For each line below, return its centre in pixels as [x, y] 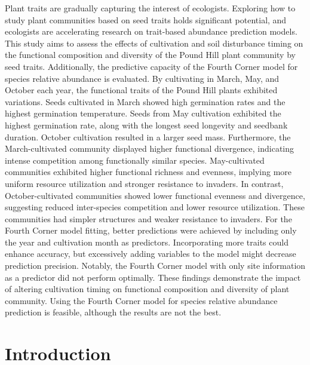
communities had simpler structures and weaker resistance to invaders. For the [148, 218]
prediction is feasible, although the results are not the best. [113, 312]
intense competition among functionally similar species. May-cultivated [135, 160]
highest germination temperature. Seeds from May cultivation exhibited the [143, 113]
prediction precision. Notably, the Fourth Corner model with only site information [155, 266]
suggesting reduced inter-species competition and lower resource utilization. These [155, 207]
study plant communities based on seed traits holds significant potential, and [146, 19]
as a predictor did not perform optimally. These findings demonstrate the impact [153, 277]
